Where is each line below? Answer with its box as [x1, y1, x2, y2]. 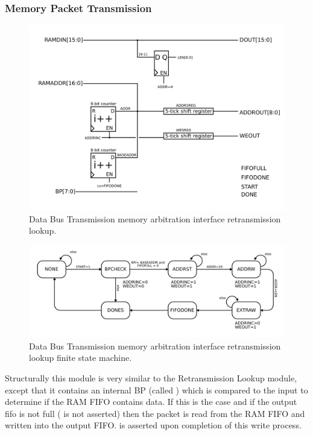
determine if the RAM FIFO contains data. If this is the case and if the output [5, 395, 297, 408]
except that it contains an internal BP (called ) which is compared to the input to [5, 383, 308, 396]
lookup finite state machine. [29, 351, 132, 364]
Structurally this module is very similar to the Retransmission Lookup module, [5, 372, 297, 384]
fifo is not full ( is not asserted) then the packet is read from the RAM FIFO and [5, 407, 305, 419]
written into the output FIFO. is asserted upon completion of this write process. [5, 419, 302, 431]
